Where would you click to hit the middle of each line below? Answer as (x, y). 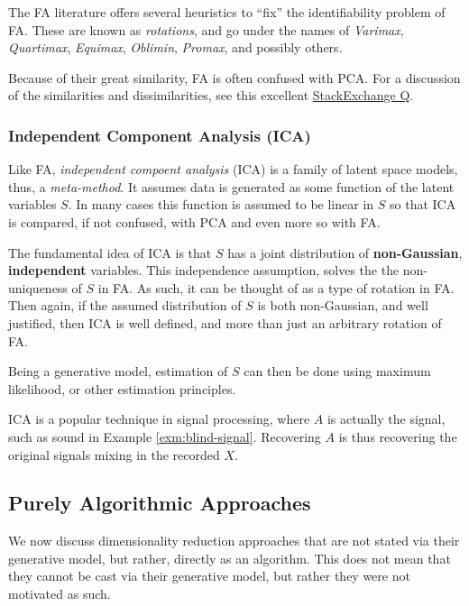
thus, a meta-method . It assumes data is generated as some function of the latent (231, 186)
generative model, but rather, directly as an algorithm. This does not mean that (230, 558)
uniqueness (38, 287)
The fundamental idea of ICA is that (110, 252)
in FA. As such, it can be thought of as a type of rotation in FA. (276, 287)
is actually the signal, (386, 419)
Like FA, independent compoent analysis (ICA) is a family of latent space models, (233, 169)
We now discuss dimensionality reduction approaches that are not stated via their (234, 541)
